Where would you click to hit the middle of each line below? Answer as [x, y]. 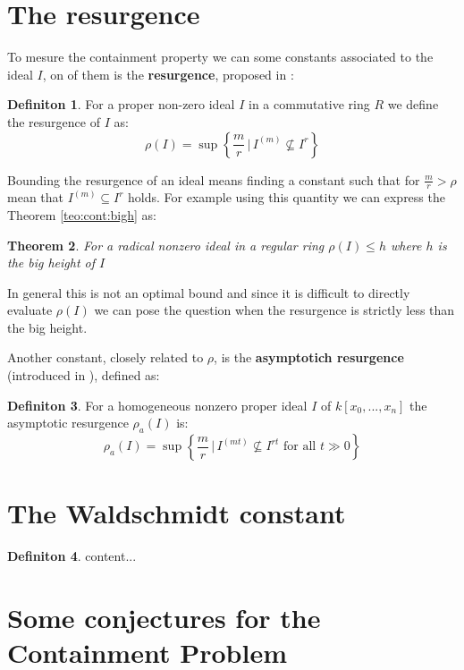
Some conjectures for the [164, 617]
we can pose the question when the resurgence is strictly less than [274, 310]
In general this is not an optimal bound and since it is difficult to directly [209, 292]
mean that [35, 197]
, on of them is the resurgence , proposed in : [168, 74]
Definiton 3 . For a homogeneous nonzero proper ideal [157, 405]
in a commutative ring [309, 104]
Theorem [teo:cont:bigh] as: [82, 214]
